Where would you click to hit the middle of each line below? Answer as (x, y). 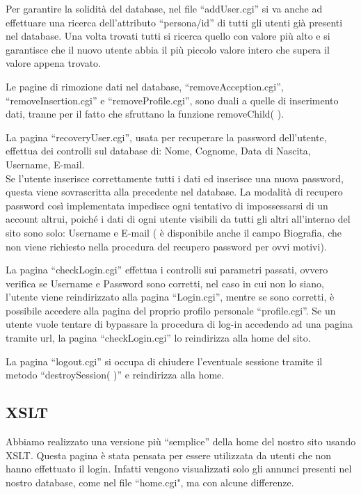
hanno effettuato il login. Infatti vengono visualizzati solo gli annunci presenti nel (179, 469)
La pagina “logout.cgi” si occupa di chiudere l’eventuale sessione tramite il (164, 361)
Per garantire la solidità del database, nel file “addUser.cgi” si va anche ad (164, 8)
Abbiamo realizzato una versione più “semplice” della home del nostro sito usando (181, 441)
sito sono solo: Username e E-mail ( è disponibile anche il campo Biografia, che (174, 232)
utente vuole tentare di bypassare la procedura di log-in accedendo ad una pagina (179, 324)
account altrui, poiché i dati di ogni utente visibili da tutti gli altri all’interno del (178, 219)
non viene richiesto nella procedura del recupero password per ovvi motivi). (166, 246)
